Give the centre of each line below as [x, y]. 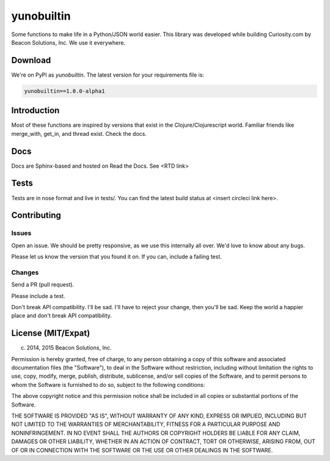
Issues [21, 233]
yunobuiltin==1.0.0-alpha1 [64, 91]
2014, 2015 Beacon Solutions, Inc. [69, 348]
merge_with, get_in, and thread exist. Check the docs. [79, 133]
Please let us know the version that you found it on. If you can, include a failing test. [117, 257]
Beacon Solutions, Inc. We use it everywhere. [68, 42]
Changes [25, 272]
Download [31, 60]
